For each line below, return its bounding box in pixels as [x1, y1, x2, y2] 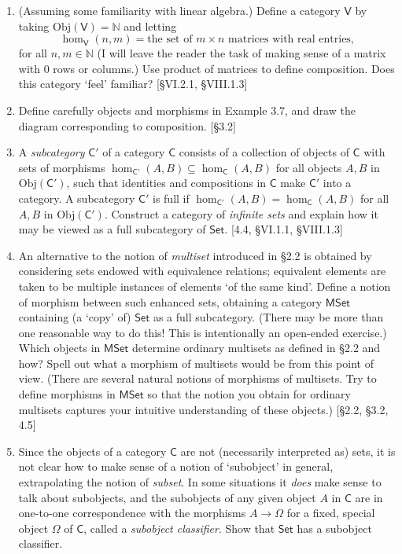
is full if [152, 189, 190, 206]
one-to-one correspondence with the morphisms [18, 504, 246, 521]
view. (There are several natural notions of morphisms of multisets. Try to [18, 370, 377, 387]
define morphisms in [18, 386, 116, 402]
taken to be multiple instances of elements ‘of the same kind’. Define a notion [18, 277, 391, 294]
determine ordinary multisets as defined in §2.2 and [131, 339, 381, 356]
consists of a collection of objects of [179, 144, 349, 160]
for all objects [275, 159, 342, 175]
